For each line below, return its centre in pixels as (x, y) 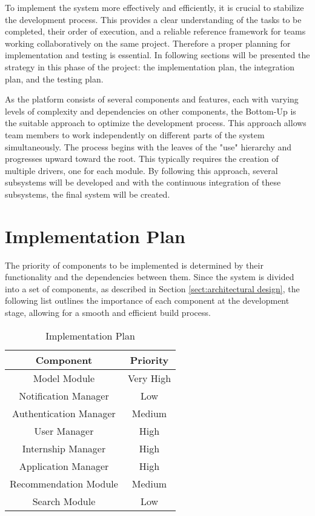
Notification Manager (64, 395)
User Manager (64, 431)
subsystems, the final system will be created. (88, 194)
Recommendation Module (64, 483)
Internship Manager (64, 448)
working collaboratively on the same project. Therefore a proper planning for (148, 43)
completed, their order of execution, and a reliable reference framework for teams (155, 31)
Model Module (64, 378)
